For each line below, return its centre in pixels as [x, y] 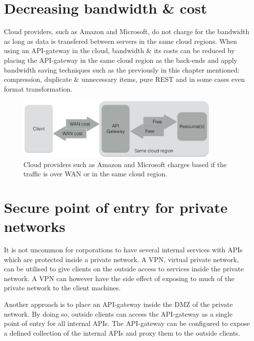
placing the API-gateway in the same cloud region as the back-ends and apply [121, 60]
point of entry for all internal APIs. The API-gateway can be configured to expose [127, 323]
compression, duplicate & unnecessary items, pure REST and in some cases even [125, 79]
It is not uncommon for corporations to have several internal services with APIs [123, 249]
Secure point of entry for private [116, 207]
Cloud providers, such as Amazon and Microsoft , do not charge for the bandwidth [127, 31]
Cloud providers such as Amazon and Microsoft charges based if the [125, 164]
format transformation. [38, 88]
